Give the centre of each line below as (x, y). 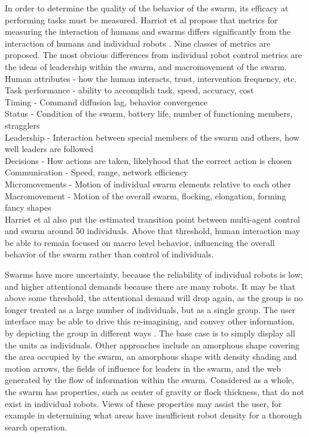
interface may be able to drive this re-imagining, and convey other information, (150, 321)
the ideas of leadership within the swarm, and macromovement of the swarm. (146, 66)
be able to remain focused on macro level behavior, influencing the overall (140, 242)
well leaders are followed (49, 149)
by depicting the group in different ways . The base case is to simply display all (150, 333)
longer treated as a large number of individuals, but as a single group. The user (150, 309)
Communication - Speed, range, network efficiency (97, 172)
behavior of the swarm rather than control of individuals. (109, 254)
